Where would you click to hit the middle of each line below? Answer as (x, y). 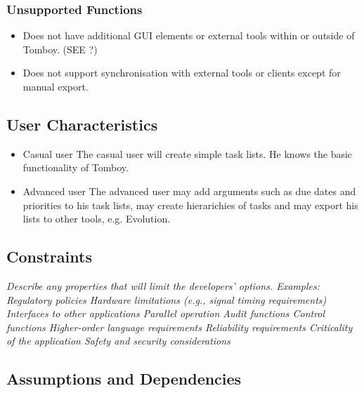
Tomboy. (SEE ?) (60, 49)
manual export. (56, 86)
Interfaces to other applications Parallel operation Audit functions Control (166, 313)
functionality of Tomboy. (76, 167)
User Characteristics (82, 124)
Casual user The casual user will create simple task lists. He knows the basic (188, 153)
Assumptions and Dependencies (124, 379)
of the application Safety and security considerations (118, 341)
